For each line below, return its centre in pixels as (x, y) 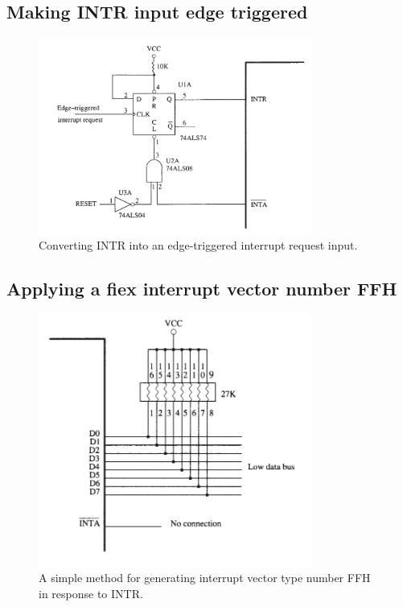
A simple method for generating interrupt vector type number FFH (205, 577)
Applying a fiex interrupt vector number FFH (202, 288)
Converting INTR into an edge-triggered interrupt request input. (198, 244)
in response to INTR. (91, 593)
